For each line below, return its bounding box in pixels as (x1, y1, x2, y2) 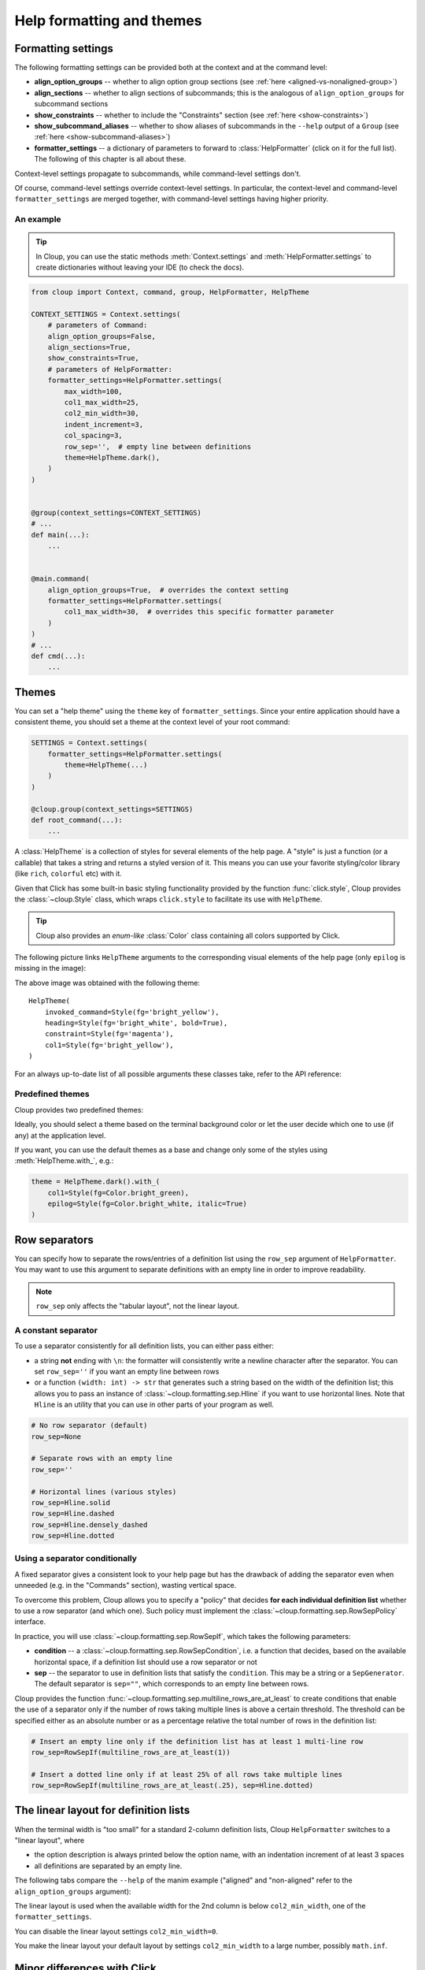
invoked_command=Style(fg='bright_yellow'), (44, 1007, 220, 1017)
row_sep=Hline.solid (31, 1498, 110, 1507)
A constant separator (14, 1325, 98, 1336)
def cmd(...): (31, 651, 86, 660)
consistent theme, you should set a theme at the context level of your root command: (14, 717, 290, 727)
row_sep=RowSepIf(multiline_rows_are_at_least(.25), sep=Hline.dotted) (31, 1781, 314, 1790)
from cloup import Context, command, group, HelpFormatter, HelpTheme (31, 288, 310, 297)
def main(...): (31, 530, 90, 539)
